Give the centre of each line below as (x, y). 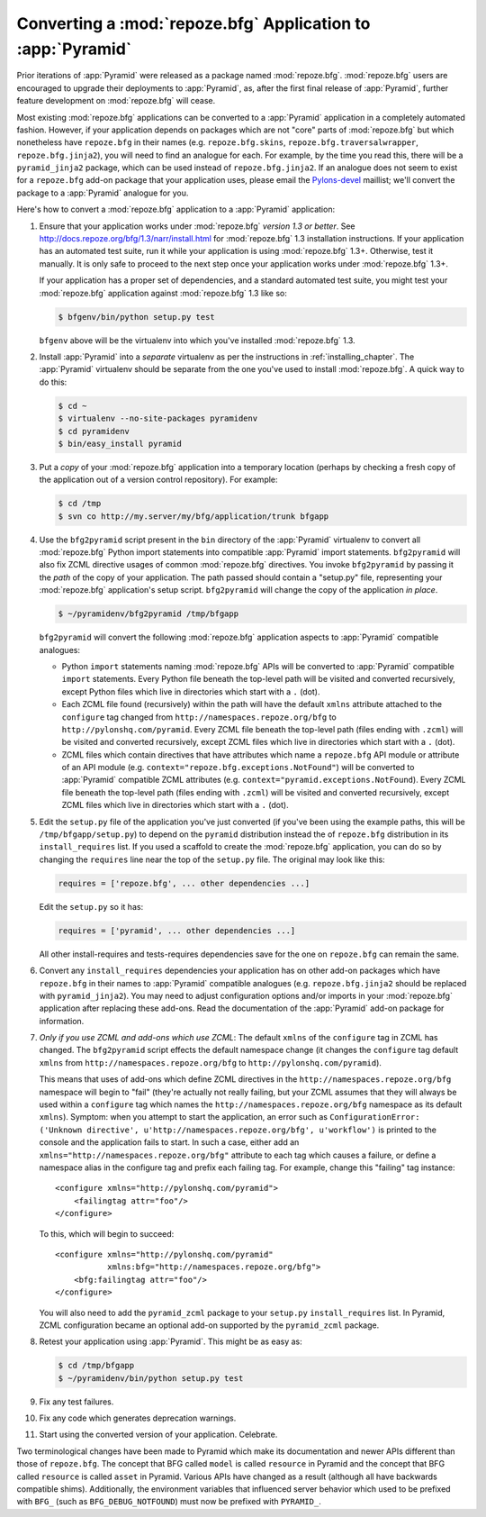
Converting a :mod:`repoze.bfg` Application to (193, 23)
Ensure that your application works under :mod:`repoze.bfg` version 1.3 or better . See (197, 226)
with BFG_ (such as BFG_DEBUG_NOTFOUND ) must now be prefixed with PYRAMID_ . (169, 1502)
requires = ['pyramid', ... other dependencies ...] (177, 931)
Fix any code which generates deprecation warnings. (138, 1418)
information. (62, 1021)
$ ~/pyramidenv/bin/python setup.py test (151, 1378)
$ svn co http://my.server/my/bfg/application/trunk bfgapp (193, 516)
